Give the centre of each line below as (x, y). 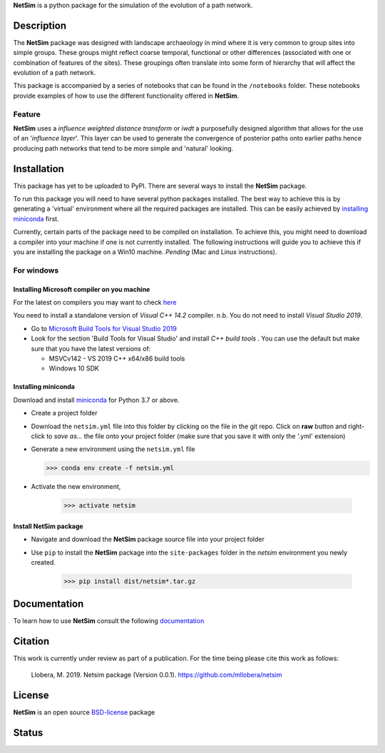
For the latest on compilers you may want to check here (95, 302)
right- (356, 426)
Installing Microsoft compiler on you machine (82, 289)
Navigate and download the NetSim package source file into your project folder (148, 540)
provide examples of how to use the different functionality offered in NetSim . (126, 96)
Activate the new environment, (76, 487)
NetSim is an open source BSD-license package (84, 712)
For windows (36, 270)
